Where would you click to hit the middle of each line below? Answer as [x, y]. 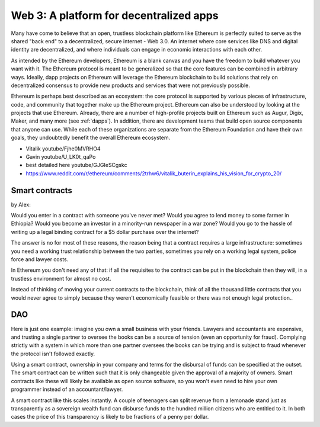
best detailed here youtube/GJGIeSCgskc [76, 165]
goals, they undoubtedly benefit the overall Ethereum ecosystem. [91, 138]
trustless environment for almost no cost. [61, 278]
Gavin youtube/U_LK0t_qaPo [61, 157]
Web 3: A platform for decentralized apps [115, 15]
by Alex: [21, 204]
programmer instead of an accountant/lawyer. [67, 389]
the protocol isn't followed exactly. [53, 354]
